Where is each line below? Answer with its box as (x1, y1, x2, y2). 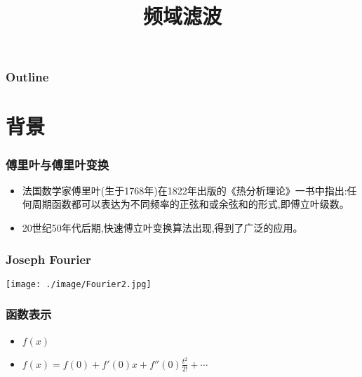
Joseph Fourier (6, 250, 91, 267)
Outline (6, 68, 49, 86)
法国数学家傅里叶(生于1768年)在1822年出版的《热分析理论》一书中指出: (22, 183, 347, 197)
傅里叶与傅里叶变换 (6, 155, 109, 173)
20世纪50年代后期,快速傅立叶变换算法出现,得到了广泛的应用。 (22, 220, 303, 235)
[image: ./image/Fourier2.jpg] (6, 279, 152, 289)
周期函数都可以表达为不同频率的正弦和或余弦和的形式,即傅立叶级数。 (32, 197, 349, 211)
